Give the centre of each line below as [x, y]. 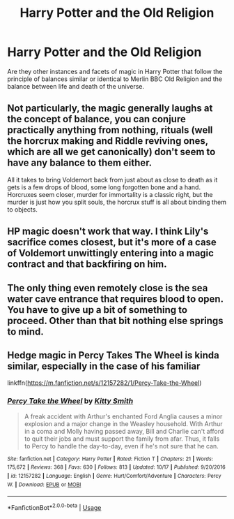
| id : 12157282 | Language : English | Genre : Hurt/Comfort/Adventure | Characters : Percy [114, 476]
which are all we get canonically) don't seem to [111, 152]
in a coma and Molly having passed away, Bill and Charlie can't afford [124, 431]
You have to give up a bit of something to [97, 310]
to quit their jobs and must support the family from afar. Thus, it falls [122, 439]
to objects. [23, 209]
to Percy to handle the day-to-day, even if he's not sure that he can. [122, 446]
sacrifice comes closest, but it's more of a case [112, 242]
